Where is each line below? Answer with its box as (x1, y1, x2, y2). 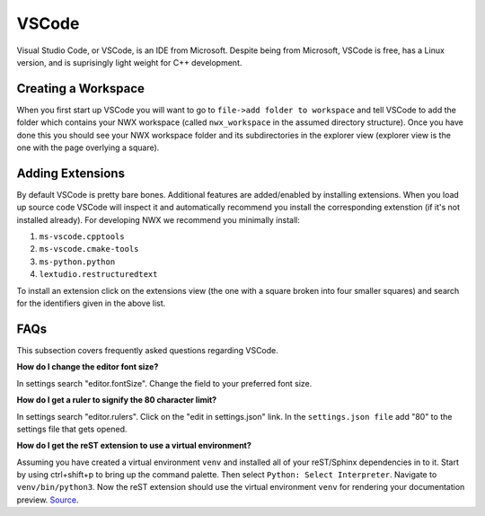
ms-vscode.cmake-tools (39, 244, 139, 254)
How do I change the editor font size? (16, 361, 159, 372)
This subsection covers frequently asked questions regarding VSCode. (16, 344, 278, 355)
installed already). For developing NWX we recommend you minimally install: (16, 214, 300, 225)
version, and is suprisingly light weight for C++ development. (16, 57, 242, 67)
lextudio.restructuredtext (39, 270, 158, 280)
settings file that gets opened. (16, 423, 128, 434)
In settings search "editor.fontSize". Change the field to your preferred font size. (16, 378, 313, 388)
